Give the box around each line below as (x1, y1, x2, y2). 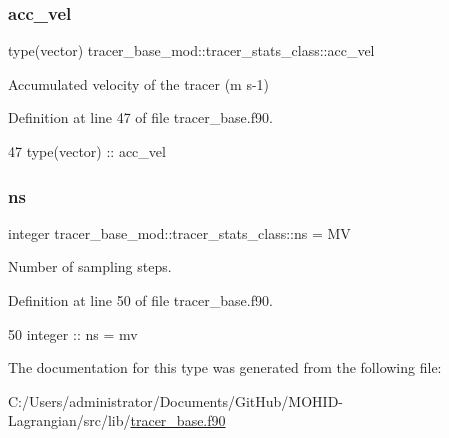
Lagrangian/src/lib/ (8, 410, 131, 431)
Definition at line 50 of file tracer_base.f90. (8, 290, 273, 310)
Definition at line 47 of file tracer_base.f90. (8, 107, 273, 128)
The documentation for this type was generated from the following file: (8, 357, 442, 378)
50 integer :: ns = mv (8, 323, 138, 344)
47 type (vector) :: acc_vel (8, 141, 166, 161)
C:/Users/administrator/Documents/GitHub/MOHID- (8, 390, 343, 411)
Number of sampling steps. (8, 256, 172, 277)
